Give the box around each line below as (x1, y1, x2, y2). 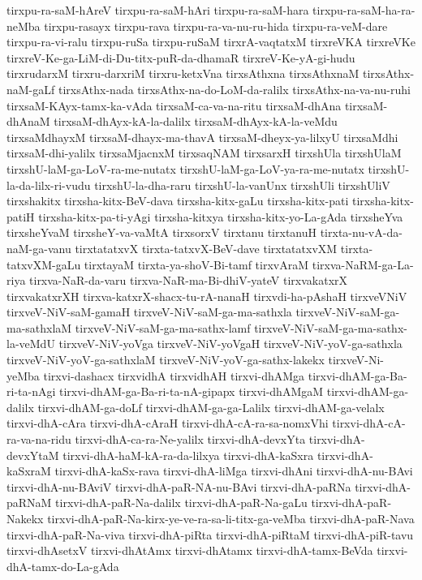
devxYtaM (6, 446, 59, 463)
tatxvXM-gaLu (6, 256, 81, 273)
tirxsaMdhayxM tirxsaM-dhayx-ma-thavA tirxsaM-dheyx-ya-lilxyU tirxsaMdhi (6, 128, 398, 145)
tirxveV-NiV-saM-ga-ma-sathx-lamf (75, 319, 251, 336)
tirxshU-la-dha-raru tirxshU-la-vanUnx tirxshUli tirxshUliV (94, 176, 390, 193)
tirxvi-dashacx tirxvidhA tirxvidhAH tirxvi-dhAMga (43, 367, 305, 384)
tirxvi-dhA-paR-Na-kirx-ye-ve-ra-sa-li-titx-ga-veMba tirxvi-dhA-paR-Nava (47, 510, 415, 526)
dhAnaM (6, 113, 50, 130)
